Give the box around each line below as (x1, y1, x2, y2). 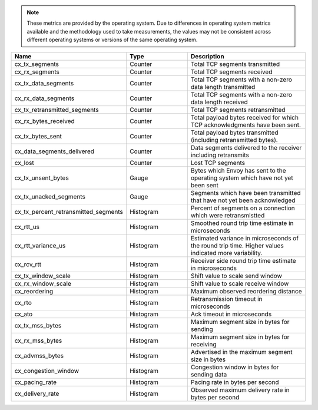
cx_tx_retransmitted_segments (14, 105, 100, 114)
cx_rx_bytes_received (14, 117, 75, 125)
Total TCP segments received (190, 68, 273, 76)
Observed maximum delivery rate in (190, 386, 290, 394)
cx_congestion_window (14, 366, 79, 375)
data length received (190, 98, 248, 106)
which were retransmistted (190, 211, 265, 219)
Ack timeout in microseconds (190, 310, 272, 318)
